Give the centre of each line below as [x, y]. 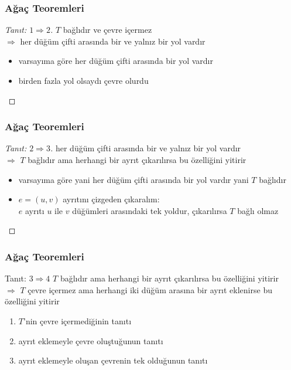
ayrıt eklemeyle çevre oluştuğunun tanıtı [91, 340]
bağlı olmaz [258, 210]
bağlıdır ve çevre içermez [107, 30]
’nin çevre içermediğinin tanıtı [77, 320]
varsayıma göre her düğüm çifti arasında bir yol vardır [116, 61]
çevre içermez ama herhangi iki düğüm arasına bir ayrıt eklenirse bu [150, 289]
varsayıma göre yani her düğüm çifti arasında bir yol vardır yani [133, 179]
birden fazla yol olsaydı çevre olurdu [83, 80]
